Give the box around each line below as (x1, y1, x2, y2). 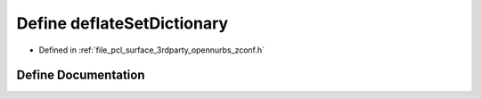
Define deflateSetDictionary (16, 13, 229, 33)
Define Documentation (16, 68, 145, 83)
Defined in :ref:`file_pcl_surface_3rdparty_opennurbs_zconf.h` (38, 45, 265, 55)
